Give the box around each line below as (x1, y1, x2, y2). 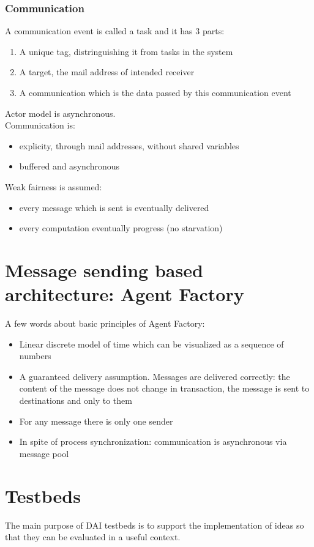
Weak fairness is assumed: (5, 180, 102, 193)
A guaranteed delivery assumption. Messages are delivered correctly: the (19, 370, 290, 382)
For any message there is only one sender (19, 414, 173, 427)
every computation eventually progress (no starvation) (19, 221, 223, 234)
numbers (19, 349, 51, 362)
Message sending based (5, 257, 203, 282)
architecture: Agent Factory (5, 281, 244, 307)
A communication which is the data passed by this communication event (19, 86, 291, 99)
